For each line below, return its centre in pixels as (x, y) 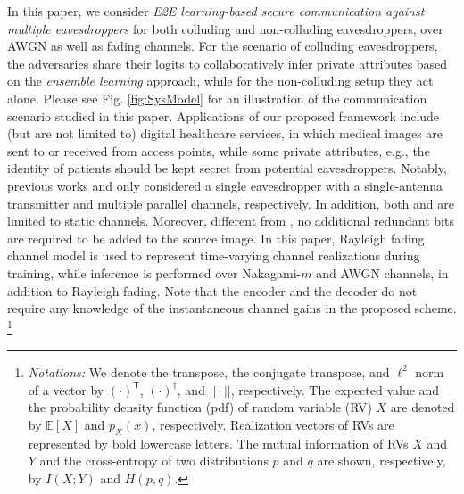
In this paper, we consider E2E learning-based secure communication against (216, 11)
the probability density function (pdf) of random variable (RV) (200, 407)
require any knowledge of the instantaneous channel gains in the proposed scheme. (232, 308)
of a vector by (66, 389)
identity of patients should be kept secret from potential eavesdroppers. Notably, (227, 168)
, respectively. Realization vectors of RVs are (273, 424)
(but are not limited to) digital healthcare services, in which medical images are (225, 133)
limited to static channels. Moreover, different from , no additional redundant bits (231, 221)
